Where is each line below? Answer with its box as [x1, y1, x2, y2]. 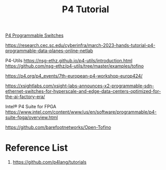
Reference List [5, 142, 68, 154]
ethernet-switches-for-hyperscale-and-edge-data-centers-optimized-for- [5, 88, 161, 94]
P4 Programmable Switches [5, 32, 64, 39]
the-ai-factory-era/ [5, 93, 45, 100]
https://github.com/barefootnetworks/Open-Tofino [5, 124, 111, 131]
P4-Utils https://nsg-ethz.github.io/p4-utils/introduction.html [5, 58, 132, 64]
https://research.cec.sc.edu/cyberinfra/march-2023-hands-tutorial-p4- [5, 42, 156, 48]
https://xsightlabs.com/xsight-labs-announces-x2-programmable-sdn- [5, 83, 154, 89]
